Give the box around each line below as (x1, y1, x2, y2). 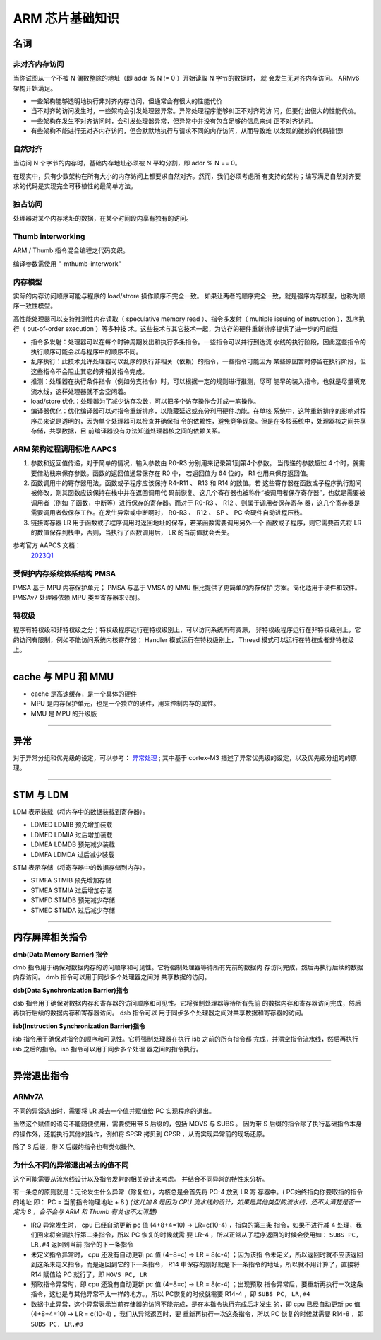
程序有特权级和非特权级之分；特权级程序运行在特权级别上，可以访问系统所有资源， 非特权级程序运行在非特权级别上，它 (13, 626, 361, 634)
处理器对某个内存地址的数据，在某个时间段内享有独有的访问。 (13, 214, 193, 223)
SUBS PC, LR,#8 (30, 1319, 84, 1328)
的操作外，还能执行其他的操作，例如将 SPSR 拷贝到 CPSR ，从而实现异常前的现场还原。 (13, 1129, 269, 1138)
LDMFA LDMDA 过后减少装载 (30, 850, 115, 858)
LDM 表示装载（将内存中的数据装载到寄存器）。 (13, 808, 150, 816)
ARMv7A (13, 1092, 44, 1102)
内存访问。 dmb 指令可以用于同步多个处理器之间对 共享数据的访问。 (13, 973, 211, 981)
